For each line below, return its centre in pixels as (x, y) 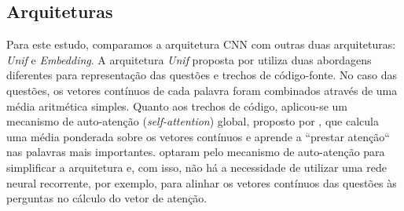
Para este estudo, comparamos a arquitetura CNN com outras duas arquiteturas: (201, 44)
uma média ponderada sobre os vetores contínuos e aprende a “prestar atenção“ (198, 136)
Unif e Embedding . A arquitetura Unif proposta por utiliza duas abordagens (189, 59)
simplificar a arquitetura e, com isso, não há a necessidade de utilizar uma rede (196, 167)
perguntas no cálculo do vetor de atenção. (107, 198)
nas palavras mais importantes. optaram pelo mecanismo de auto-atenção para (196, 152)
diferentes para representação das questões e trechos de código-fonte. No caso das (202, 75)
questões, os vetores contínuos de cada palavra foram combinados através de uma (202, 90)
